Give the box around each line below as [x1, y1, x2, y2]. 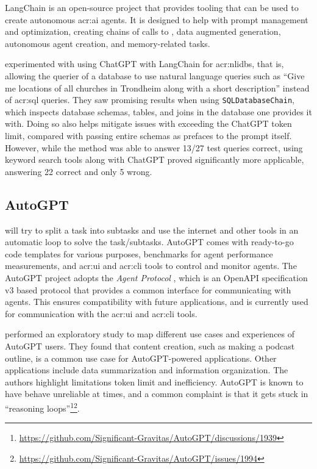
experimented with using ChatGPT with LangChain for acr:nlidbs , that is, [5, 57, 284, 70]
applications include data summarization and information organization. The [5, 363, 288, 376]
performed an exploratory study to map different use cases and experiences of [5, 328, 295, 340]
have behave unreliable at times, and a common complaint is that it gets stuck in [5, 387, 308, 400]
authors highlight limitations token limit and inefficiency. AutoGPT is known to [5, 375, 304, 388]
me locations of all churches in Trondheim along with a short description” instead [5, 81, 310, 94]
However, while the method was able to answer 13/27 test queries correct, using [5, 141, 303, 154]
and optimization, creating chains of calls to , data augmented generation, [5, 25, 281, 38]
